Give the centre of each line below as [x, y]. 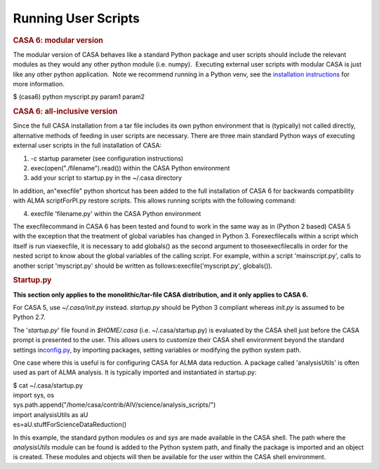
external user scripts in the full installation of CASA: [87, 145]
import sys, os [34, 395]
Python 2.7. [29, 317]
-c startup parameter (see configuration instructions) [107, 158]
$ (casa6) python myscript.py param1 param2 [79, 97]
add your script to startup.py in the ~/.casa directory [106, 178]
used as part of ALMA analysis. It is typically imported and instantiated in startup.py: [135, 372]
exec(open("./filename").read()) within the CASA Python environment [130, 168]
